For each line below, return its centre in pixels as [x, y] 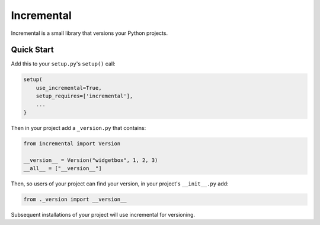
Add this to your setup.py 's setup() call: [63, 64]
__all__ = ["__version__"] [63, 169]
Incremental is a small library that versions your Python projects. [89, 33]
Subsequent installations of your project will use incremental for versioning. [103, 215]
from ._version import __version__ [75, 200]
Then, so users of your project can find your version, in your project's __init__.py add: [120, 184]
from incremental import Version [72, 144]
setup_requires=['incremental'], [84, 96]
